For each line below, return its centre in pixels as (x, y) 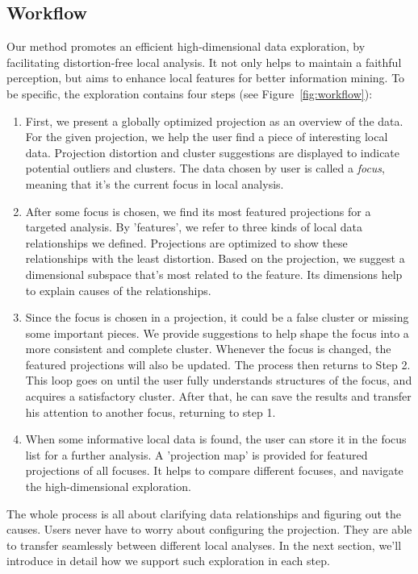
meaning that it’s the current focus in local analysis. (155, 183)
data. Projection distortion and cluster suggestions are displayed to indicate (213, 152)
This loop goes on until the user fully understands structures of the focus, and (219, 380)
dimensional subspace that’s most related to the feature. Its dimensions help (214, 274)
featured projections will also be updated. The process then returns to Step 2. (218, 364)
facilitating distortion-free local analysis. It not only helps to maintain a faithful (204, 62)
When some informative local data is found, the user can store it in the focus (216, 439)
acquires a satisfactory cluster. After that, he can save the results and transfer (218, 396)
